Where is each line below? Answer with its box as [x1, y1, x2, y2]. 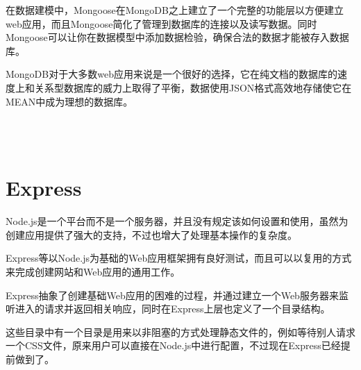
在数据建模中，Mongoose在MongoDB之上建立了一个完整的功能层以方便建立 [6, 3, 344, 17]
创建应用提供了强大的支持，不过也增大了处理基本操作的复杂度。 [6, 227, 297, 242]
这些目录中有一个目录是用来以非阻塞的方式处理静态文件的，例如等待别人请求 [6, 324, 355, 339]
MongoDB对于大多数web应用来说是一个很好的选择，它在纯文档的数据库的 [6, 67, 337, 81]
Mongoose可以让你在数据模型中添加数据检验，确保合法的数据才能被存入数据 [6, 30, 349, 44]
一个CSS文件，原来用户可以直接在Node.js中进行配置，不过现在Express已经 [6, 338, 341, 353]
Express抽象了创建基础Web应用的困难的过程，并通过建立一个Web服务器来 [6, 287, 339, 302]
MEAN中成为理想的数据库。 [6, 94, 133, 108]
